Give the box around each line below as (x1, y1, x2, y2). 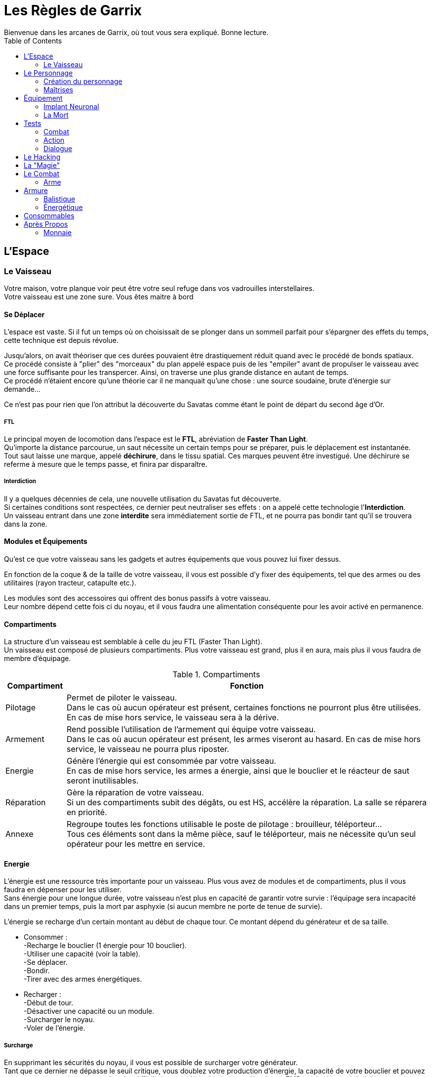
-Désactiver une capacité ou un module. (24, 1007, 155, 1016)
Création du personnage (43, 77, 122, 85)
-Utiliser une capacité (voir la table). (24, 950, 141, 958)
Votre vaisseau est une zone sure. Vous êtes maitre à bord (4, 292, 194, 301)
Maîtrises (43, 85, 74, 94)
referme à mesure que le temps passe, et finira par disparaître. (4, 459, 207, 468)
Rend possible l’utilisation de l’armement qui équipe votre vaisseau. (66, 724, 316, 735)
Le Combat (24, 169, 60, 178)
